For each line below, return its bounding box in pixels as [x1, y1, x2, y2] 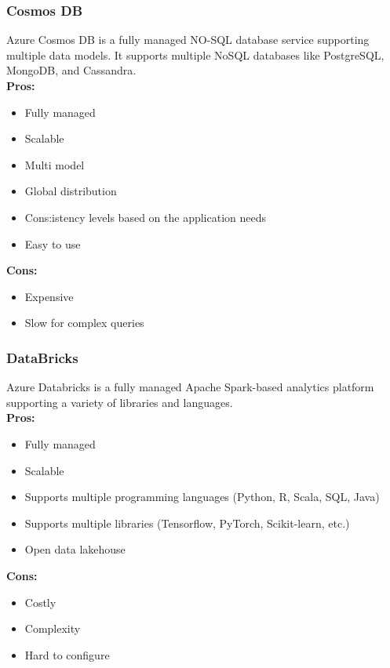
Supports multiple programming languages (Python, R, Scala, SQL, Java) [24, 488, 380, 505]
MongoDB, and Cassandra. [6, 62, 137, 78]
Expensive [24, 288, 74, 304]
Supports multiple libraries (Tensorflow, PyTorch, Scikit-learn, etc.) [24, 514, 350, 531]
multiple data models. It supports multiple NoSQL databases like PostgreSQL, [6, 46, 385, 63]
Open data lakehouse [24, 541, 126, 557]
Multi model [24, 156, 85, 172]
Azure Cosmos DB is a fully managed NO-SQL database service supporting [6, 31, 370, 48]
